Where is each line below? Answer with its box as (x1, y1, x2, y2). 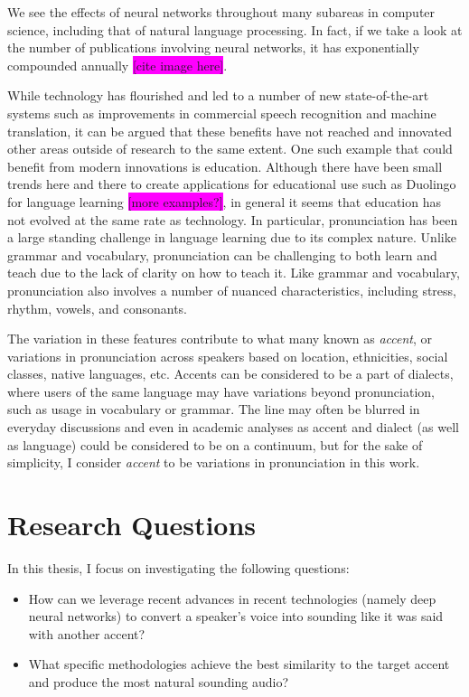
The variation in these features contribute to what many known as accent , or (7, 329, 432, 348)
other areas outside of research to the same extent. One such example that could (7, 139, 453, 158)
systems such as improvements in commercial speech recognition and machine (7, 103, 436, 122)
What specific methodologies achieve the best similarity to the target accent (28, 655, 450, 673)
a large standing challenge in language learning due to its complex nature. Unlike (7, 228, 456, 247)
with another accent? (28, 624, 145, 643)
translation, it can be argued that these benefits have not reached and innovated (7, 121, 452, 140)
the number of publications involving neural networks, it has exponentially (7, 38, 419, 57)
